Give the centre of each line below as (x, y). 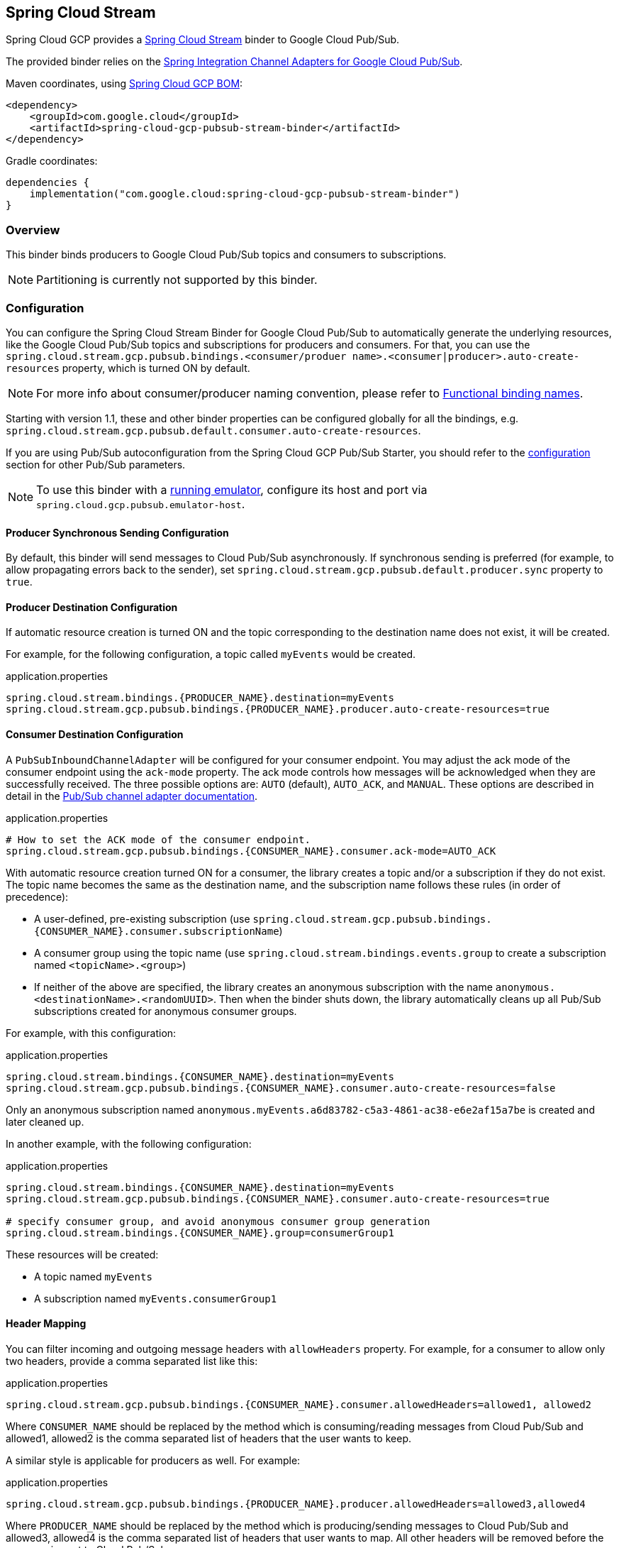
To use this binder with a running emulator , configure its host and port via (232, 489)
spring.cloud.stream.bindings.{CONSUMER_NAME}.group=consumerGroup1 (200, 1233)
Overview (33, 230)
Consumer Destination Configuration (95, 734)
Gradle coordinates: (52, 161)
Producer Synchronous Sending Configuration (117, 532)
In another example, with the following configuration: (129, 1143)
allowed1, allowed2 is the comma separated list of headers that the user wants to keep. (208, 1438)
